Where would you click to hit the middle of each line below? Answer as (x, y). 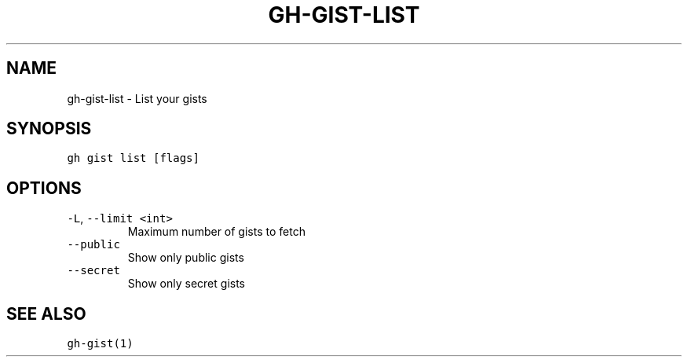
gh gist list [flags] (133, 158)
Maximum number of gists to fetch (216, 232)
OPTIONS (44, 188)
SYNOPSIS (49, 129)
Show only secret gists (186, 284)
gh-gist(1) (100, 344)
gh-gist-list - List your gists (137, 98)
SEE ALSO (46, 313)
